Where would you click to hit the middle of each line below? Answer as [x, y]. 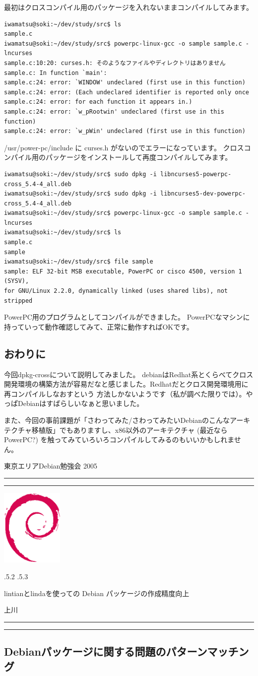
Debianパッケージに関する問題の [85, 651]
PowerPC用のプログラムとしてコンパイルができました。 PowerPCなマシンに [127, 317]
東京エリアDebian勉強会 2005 [51, 466]
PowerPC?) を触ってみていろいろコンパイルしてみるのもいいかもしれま [119, 439]
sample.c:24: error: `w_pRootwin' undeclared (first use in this [114, 111]
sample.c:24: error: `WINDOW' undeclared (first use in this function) [125, 83]
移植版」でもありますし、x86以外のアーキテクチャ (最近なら [129, 430]
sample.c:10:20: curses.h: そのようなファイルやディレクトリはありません [115, 63]
